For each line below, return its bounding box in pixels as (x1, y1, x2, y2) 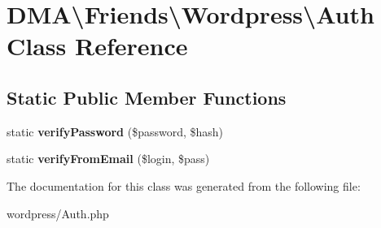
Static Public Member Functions (7, 84, 287, 110)
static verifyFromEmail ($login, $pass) (7, 150, 210, 167)
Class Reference (7, 29, 188, 62)
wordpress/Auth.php (7, 204, 109, 222)
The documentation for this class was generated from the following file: (7, 177, 361, 194)
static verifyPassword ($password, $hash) (7, 123, 224, 140)
